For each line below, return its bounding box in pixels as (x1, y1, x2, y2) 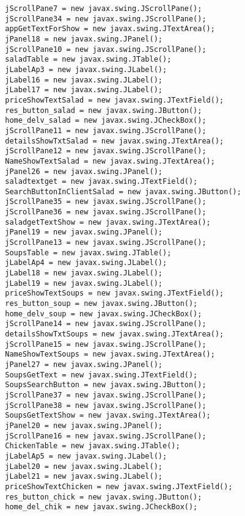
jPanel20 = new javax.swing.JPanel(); (5, 421, 163, 430)
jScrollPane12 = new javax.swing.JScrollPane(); (5, 147, 207, 156)
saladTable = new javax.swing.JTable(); (5, 55, 172, 64)
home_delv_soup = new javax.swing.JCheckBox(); (5, 309, 202, 318)
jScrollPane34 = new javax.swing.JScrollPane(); (5, 14, 207, 23)
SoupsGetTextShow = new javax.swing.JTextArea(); (5, 411, 211, 420)
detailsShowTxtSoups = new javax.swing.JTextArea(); (5, 330, 224, 338)
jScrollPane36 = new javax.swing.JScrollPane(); (5, 208, 207, 217)
